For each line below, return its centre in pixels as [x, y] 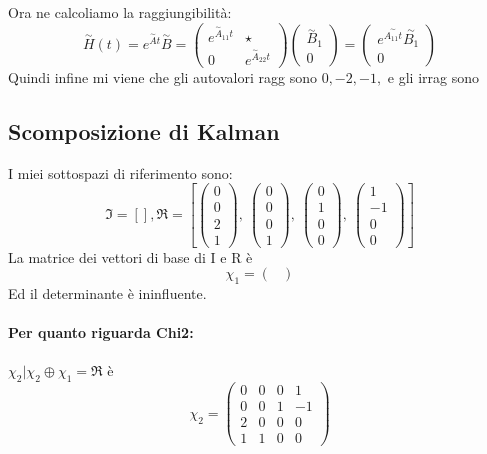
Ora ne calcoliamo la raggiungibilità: [120, 12]
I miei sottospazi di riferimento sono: [120, 172]
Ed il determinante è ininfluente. [107, 292]
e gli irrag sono [433, 77]
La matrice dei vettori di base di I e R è [130, 256]
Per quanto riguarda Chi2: [101, 332]
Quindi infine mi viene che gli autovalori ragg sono [162, 77]
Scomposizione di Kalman [144, 130]
